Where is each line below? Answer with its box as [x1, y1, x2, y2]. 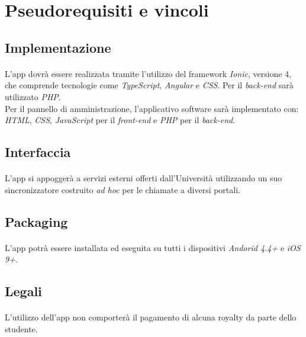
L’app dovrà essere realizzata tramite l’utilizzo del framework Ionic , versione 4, [5, 67, 292, 79]
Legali [5, 282, 42, 300]
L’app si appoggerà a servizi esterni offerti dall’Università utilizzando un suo [5, 172, 282, 184]
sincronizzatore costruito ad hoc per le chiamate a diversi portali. [5, 183, 240, 195]
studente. [5, 322, 38, 335]
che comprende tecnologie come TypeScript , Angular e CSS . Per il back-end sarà [5, 79, 294, 91]
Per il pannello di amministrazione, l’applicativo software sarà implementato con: [5, 102, 299, 114]
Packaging [5, 212, 68, 230]
